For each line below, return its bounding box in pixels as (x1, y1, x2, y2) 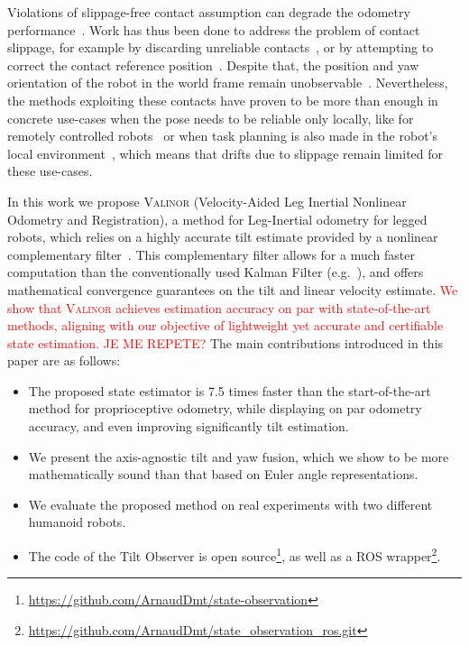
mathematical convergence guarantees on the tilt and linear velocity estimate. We (7, 280, 458, 299)
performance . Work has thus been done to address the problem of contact (7, 20, 420, 39)
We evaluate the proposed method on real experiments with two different (28, 494, 433, 513)
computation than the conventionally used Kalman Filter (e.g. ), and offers (7, 263, 424, 281)
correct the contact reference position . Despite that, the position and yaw (7, 55, 419, 74)
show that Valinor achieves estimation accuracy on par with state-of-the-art (7, 298, 431, 317)
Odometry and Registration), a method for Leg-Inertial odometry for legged (7, 209, 428, 228)
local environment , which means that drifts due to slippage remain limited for (7, 143, 444, 162)
